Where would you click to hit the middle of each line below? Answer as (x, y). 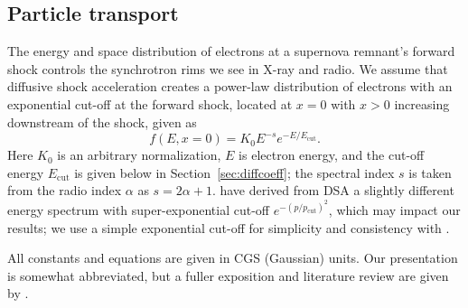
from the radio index (65, 190)
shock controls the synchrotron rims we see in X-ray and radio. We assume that (228, 68)
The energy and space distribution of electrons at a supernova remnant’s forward (231, 51)
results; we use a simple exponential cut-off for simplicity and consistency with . (229, 227)
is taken (430, 172)
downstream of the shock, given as (102, 121)
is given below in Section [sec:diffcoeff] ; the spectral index (234, 172)
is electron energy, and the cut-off (332, 155)
